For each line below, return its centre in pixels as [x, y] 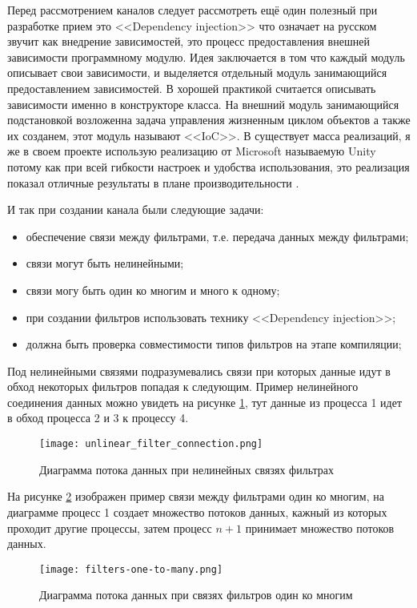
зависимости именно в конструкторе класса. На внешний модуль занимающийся [203, 104]
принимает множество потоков [320, 527]
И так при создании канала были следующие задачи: [136, 209]
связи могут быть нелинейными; [105, 263]
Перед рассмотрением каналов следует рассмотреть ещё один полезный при [192, 10]
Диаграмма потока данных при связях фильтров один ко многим [196, 595]
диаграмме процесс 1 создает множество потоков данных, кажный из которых [197, 511]
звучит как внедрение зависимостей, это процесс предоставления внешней [188, 41]
